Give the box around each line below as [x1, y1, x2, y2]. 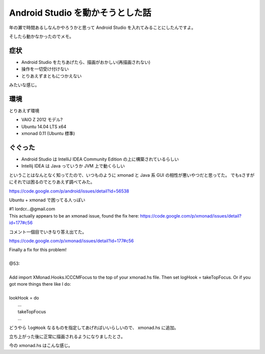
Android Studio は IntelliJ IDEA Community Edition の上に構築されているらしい [21, 156, 179, 162]
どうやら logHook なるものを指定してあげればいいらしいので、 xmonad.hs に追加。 [9, 325, 179, 330]
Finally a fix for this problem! [9, 247, 67, 253]
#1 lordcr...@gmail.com [9, 206, 55, 212]
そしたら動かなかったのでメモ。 [9, 33, 74, 39]
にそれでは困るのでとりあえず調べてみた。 [9, 179, 95, 185]
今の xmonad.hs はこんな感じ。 [9, 343, 73, 349]
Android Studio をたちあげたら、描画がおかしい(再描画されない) [21, 59, 151, 65]
